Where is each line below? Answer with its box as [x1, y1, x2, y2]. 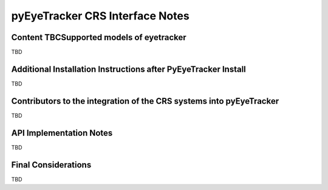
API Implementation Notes [11, 127, 113, 138]
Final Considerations [11, 160, 92, 170]
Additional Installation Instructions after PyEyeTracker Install [11, 64, 246, 74]
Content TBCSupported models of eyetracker [11, 32, 186, 42]
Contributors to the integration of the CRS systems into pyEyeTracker [11, 96, 279, 106]
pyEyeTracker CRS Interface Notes [11, 9, 190, 22]
